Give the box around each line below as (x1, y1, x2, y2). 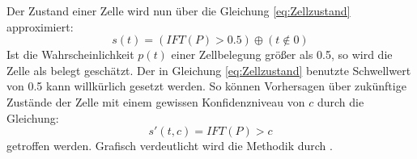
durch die (317, 93, 364, 110)
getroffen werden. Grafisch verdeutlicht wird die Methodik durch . (6, 137, 333, 154)
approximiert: (6, 18, 74, 35)
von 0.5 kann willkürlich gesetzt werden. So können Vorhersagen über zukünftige (6, 77, 406, 94)
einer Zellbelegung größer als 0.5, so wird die (171, 46, 393, 63)
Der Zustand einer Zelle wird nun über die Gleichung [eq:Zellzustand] (6, 2, 351, 19)
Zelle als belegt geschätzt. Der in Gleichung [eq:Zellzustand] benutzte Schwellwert (6, 61, 411, 78)
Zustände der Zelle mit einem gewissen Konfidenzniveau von (6, 93, 305, 110)
